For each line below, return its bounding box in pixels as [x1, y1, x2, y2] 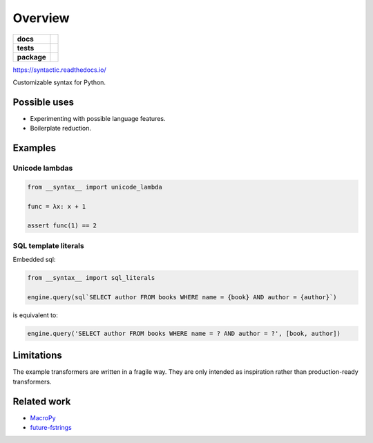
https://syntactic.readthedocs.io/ [12, 66, 106, 74]
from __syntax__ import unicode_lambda [27, 183, 162, 191]
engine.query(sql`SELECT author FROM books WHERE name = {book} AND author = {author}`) [27, 293, 338, 301]
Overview [12, 10, 70, 26]
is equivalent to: [12, 311, 58, 319]
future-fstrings [30, 424, 72, 432]
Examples [12, 142, 57, 154]
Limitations [12, 350, 62, 361]
